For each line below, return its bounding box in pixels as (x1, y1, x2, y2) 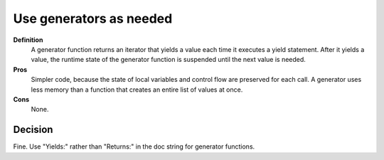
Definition (13, 36, 43, 44)
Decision (13, 124, 53, 136)
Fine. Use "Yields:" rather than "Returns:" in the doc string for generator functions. (13, 142, 255, 151)
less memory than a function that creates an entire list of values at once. (31, 85, 243, 94)
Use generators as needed (13, 11, 173, 26)
